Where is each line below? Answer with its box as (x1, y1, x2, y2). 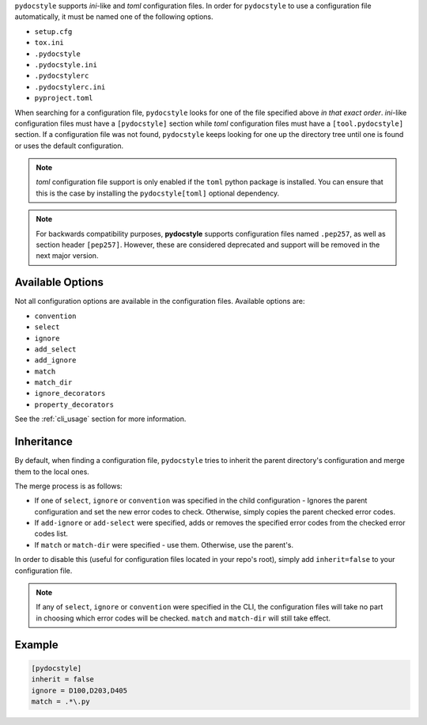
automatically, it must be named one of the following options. (14, 12, 213, 21)
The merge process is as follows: (14, 481, 123, 491)
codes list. (34, 529, 69, 538)
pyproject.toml (34, 93, 94, 103)
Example (14, 638, 59, 651)
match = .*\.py (31, 697, 90, 706)
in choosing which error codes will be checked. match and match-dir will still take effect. (36, 613, 331, 623)
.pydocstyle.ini (34, 60, 98, 69)
